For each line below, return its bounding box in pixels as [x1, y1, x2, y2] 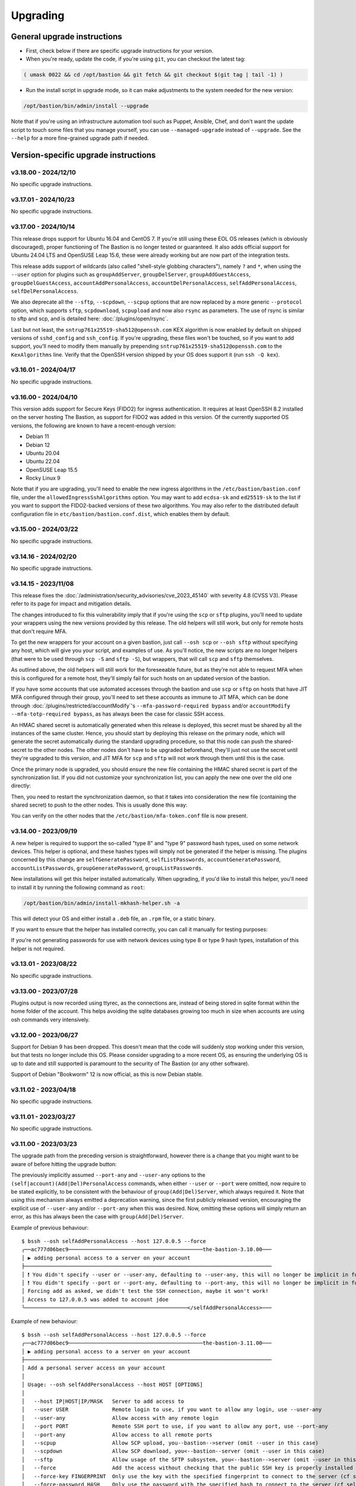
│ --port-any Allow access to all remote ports [21, 1431, 213, 1438]
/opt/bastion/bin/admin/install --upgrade [23, 103, 149, 109]
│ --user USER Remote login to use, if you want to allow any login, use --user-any [21, 1406, 322, 1413]
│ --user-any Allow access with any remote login [21, 1415, 219, 1421]
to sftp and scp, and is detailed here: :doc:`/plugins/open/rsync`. [11, 315, 169, 322]
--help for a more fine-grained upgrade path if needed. [11, 134, 150, 142]
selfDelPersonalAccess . [11, 287, 79, 294]
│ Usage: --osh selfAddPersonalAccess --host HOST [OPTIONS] [21, 1381, 203, 1388]
